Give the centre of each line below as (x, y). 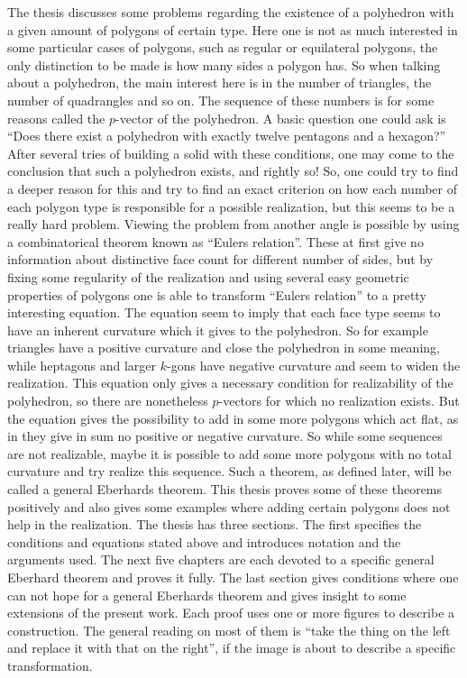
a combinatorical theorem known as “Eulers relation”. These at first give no (215, 241)
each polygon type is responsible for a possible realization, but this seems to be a (231, 206)
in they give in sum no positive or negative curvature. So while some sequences (225, 436)
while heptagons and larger (82, 365)
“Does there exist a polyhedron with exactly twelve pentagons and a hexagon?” (227, 136)
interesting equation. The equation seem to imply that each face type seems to (224, 312)
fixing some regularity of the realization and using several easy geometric (208, 276)
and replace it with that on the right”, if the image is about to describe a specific (232, 648)
